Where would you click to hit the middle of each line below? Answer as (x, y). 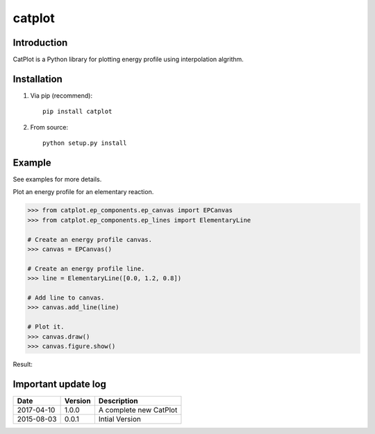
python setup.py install (85, 143)
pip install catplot (77, 112)
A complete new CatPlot (138, 410)
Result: (23, 364)
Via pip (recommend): (61, 95)
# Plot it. (46, 327)
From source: (49, 127)
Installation (37, 79)
